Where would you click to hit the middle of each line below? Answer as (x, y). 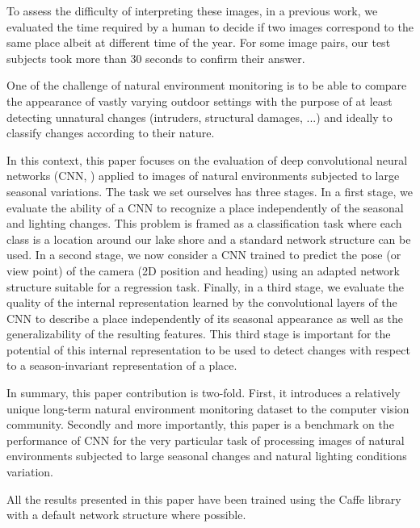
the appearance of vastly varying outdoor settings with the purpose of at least (199, 101)
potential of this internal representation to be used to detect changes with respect (208, 349)
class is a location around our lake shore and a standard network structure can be (209, 239)
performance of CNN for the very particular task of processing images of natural (206, 440)
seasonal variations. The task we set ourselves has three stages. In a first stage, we (210, 191)
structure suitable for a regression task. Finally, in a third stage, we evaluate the (206, 286)
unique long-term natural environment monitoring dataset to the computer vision (208, 408)
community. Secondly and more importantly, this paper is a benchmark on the (200, 424)
